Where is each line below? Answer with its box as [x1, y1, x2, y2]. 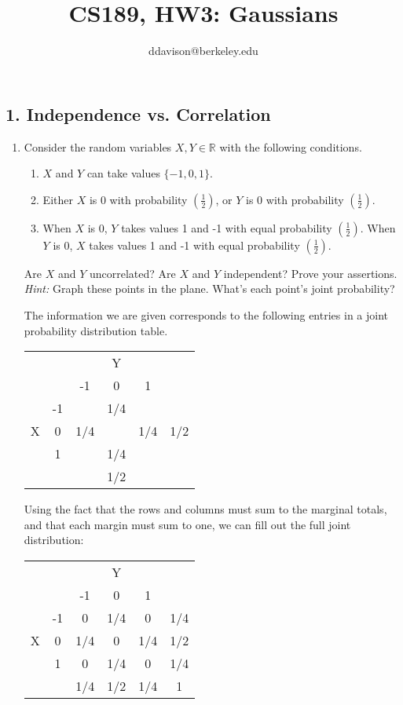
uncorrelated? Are [89, 265, 176, 281]
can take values [86, 165, 160, 181]
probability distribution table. [24, 322, 168, 338]
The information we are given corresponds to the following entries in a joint [24, 306, 388, 323]
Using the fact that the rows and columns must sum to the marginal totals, [24, 501, 387, 517]
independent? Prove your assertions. [223, 265, 398, 281]
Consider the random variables [24, 138, 172, 155]
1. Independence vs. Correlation [5, 101, 271, 126]
